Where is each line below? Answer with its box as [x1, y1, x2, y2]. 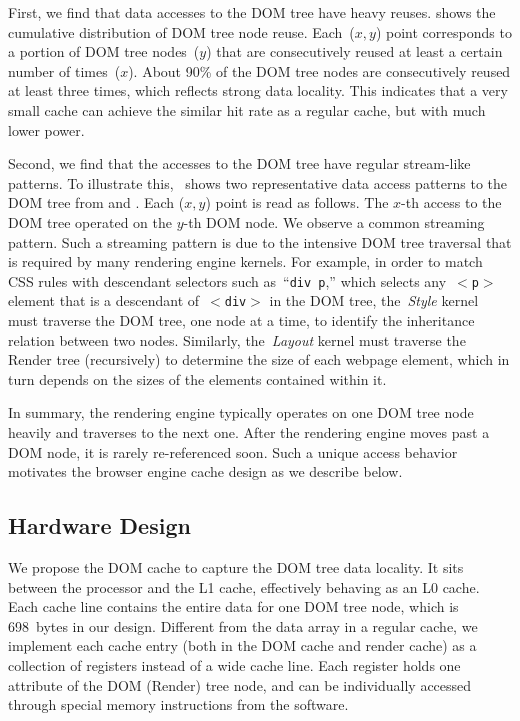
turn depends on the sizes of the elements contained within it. [8, 368, 387, 389]
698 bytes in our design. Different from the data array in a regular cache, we [8, 615, 478, 636]
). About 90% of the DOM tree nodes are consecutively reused [128, 60, 511, 81]
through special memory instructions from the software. [8, 694, 349, 715]
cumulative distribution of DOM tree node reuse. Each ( [8, 21, 355, 42]
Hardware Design [8, 510, 191, 541]
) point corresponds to [375, 21, 512, 42]
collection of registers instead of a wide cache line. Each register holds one [8, 654, 461, 675]
